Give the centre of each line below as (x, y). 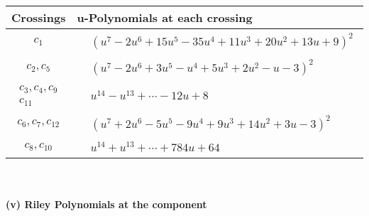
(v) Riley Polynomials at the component (106, 204)
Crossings (39, 17)
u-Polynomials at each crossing (165, 17)
